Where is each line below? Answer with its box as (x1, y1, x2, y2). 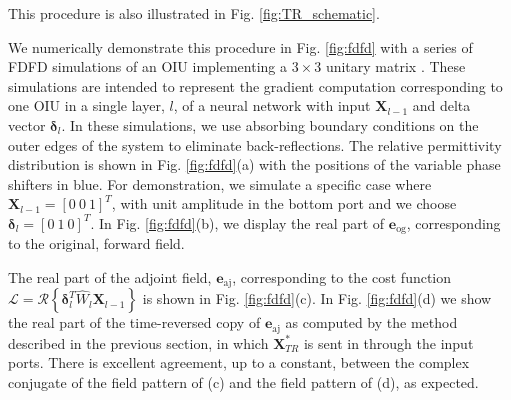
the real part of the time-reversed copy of (8, 312, 261, 333)
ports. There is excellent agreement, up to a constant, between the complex (8, 352, 470, 373)
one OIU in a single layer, (8, 95, 165, 116)
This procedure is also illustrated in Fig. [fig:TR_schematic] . (8, 3, 380, 23)
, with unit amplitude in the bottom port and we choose (111, 193, 457, 214)
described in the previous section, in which (8, 332, 269, 353)
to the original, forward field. (8, 233, 185, 254)
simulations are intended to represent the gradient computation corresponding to (8, 75, 503, 96)
